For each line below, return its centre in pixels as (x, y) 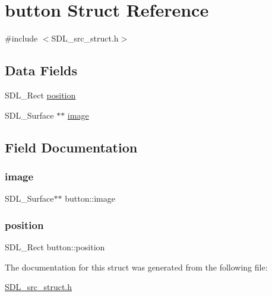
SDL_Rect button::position (55, 246)
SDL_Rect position (40, 95)
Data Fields (41, 70)
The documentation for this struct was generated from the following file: (136, 267)
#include (21, 38)
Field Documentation (71, 147)
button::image (90, 198)
